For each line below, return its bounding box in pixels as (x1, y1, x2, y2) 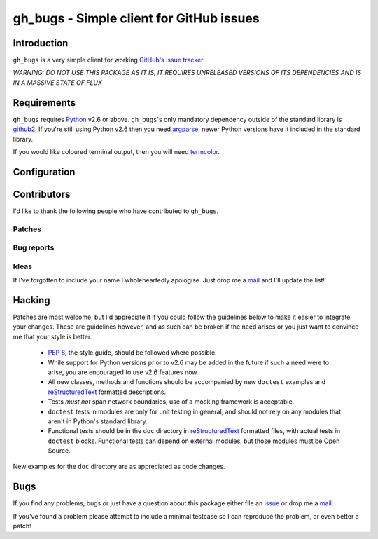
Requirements (13, 97, 76, 109)
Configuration (13, 165, 76, 178)
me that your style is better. (13, 332, 92, 341)
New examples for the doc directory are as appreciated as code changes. (13, 463, 225, 471)
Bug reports (13, 243, 55, 252)
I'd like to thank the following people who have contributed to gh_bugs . (13, 207, 219, 215)
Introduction (13, 37, 69, 49)
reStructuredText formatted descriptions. (48, 388, 167, 396)
